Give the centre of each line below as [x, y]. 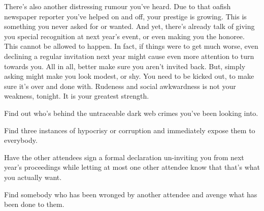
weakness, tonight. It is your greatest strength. [77, 96]
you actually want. [33, 177]
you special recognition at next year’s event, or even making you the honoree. [124, 36]
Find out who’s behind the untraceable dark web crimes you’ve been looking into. [131, 113]
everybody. [21, 140]
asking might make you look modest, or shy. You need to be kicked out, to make [129, 76]
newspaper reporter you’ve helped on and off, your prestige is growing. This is [125, 16]
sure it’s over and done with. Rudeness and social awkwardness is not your [120, 86]
